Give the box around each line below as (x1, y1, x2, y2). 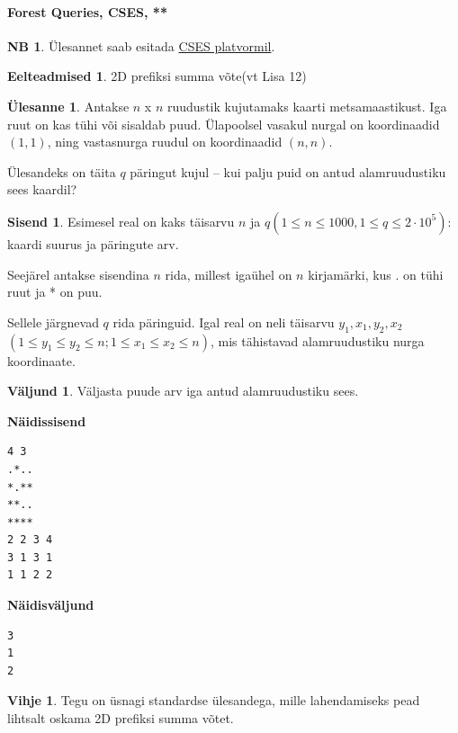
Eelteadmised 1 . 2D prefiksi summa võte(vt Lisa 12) (7, 67, 307, 85)
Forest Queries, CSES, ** (7, 2, 167, 21)
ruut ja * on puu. (7, 282, 103, 301)
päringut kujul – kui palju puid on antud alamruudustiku (130, 162, 446, 181)
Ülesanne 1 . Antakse (7, 96, 130, 115)
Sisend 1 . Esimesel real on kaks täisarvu (7, 211, 235, 230)
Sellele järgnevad (7, 312, 99, 331)
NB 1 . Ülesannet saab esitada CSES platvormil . (7, 36, 275, 55)
